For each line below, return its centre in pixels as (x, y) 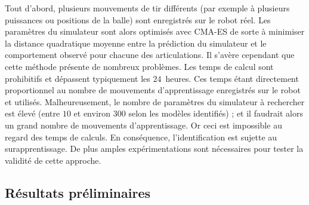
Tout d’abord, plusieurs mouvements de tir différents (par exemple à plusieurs (147, 8)
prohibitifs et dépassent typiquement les (78, 78)
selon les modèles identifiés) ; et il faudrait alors (216, 113)
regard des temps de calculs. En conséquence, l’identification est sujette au (141, 137)
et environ (92, 113)
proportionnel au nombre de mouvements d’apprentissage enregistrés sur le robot (153, 90)
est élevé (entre (33, 113)
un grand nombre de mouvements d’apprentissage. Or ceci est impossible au (143, 125)
